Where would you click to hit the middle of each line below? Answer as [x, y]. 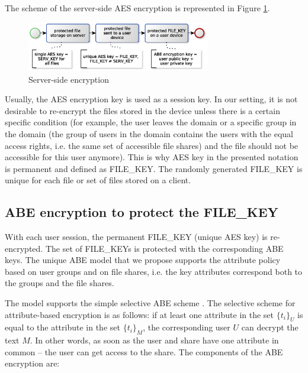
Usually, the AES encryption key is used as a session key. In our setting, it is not [151, 99]
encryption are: [32, 363]
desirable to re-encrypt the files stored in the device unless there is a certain [142, 110]
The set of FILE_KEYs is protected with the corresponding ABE [164, 248]
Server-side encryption [69, 79]
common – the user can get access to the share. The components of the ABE [144, 351]
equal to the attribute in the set [62, 327]
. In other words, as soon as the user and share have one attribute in [154, 340]
